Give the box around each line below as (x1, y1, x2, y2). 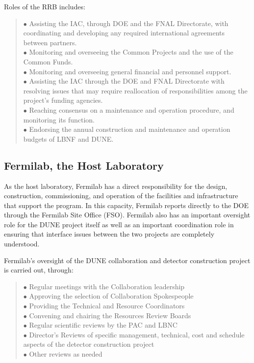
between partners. (23, 37, 77, 47)
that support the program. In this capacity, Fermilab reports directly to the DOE (4, 200, 249, 210)
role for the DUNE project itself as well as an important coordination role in (4, 219, 234, 229)
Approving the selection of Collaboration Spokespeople (29, 291, 194, 301)
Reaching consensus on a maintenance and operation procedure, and (29, 104, 234, 115)
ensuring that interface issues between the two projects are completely (4, 229, 215, 239)
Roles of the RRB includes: (4, 1, 85, 11)
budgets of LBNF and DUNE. (23, 133, 114, 144)
